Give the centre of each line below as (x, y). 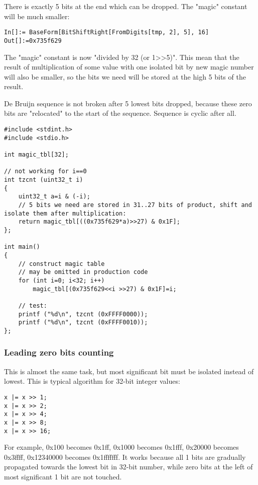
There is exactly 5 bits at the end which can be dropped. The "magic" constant (126, 6)
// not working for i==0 (45, 171)
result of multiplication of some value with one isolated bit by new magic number (129, 67)
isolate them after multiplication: (65, 213)
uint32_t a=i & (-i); (54, 197)
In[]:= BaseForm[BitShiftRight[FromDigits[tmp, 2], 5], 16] (107, 32)
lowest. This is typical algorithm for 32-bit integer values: (92, 381)
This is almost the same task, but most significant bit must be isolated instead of (129, 371)
